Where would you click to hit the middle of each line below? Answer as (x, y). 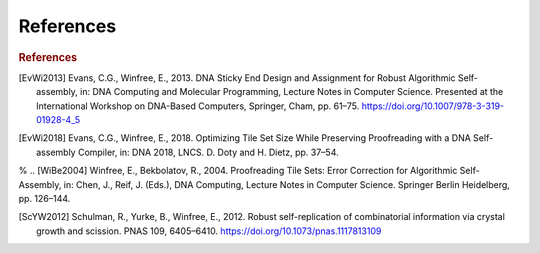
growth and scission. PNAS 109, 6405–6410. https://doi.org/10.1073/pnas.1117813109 (209, 231)
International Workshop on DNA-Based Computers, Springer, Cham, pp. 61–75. (198, 106)
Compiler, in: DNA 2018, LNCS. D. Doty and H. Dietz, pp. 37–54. (208, 152)
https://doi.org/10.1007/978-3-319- (433, 106)
